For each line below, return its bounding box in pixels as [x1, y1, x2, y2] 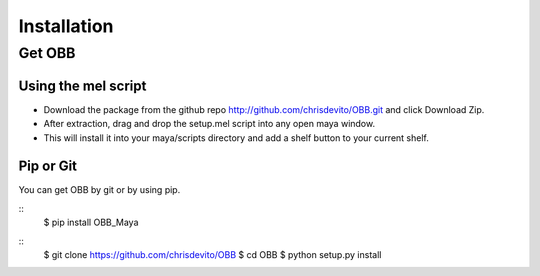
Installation [18, 15, 114, 37]
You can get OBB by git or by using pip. [18, 184, 181, 196]
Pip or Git [18, 158, 78, 175]
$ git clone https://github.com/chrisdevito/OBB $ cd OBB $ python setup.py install [43, 248, 382, 260]
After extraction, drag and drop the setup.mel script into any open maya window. [43, 118, 375, 130]
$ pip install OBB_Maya [43, 216, 139, 229]
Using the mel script [18, 77, 147, 94]
